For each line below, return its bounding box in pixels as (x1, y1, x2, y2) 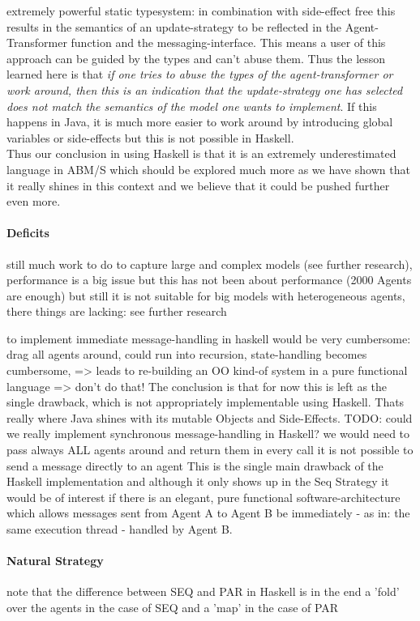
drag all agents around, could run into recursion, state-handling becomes (6, 346, 367, 363)
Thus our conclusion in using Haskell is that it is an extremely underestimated (6, 145, 396, 162)
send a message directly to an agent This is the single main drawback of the (6, 457, 384, 474)
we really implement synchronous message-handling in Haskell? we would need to (6, 425, 410, 442)
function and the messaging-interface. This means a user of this (71, 34, 386, 51)
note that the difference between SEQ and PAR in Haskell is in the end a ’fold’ (6, 583, 400, 600)
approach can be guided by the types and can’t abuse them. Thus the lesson (6, 49, 386, 66)
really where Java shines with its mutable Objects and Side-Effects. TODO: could (6, 409, 413, 426)
